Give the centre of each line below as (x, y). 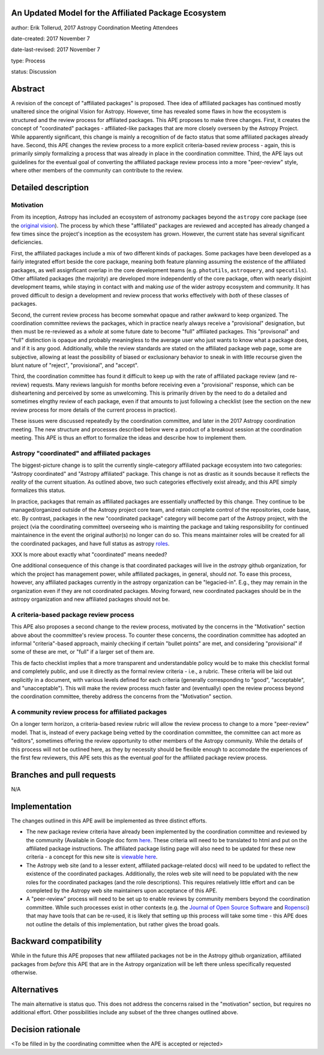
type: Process (28, 61)
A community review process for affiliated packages (89, 712)
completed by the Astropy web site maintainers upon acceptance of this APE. (122, 890)
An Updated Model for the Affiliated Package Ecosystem (118, 13)
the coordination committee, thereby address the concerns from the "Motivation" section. (122, 696)
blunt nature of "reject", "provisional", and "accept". (75, 365)
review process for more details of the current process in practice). (94, 410)
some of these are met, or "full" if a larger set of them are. (83, 652)
